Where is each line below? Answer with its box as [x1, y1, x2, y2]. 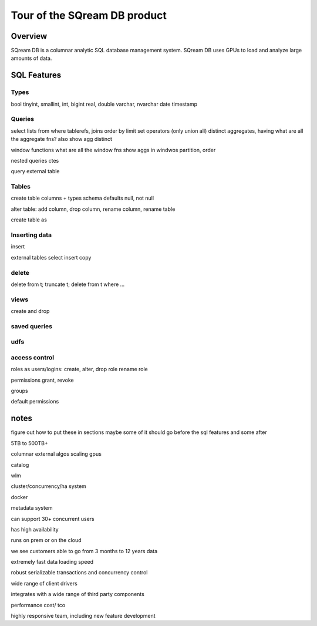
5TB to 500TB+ [11, 439, 48, 446]
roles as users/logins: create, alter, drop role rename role [11, 366, 148, 373]
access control [11, 353, 55, 361]
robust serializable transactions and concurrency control [11, 569, 148, 576]
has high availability [11, 526, 59, 533]
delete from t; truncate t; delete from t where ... [11, 281, 125, 288]
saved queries [11, 322, 53, 330]
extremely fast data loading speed [11, 558, 94, 566]
